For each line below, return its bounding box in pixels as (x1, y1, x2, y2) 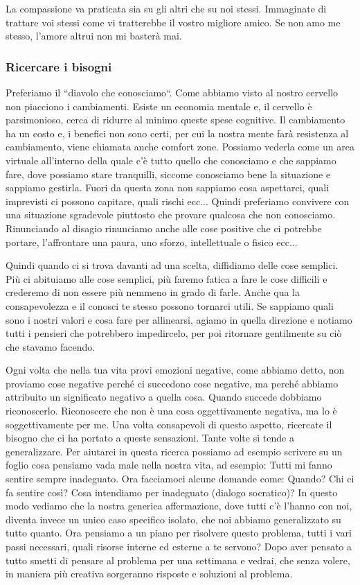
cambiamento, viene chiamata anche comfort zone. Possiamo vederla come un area (6, 139, 354, 154)
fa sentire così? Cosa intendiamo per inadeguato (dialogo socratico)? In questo (6, 484, 338, 499)
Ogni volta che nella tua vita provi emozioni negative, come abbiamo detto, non (6, 363, 345, 377)
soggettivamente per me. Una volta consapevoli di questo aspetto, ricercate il (6, 417, 332, 431)
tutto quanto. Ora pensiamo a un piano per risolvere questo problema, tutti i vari (6, 525, 352, 540)
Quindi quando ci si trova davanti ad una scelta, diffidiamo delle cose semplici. (6, 258, 339, 272)
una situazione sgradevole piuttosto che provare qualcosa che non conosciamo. (6, 207, 336, 222)
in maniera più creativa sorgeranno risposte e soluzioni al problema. (6, 566, 293, 581)
